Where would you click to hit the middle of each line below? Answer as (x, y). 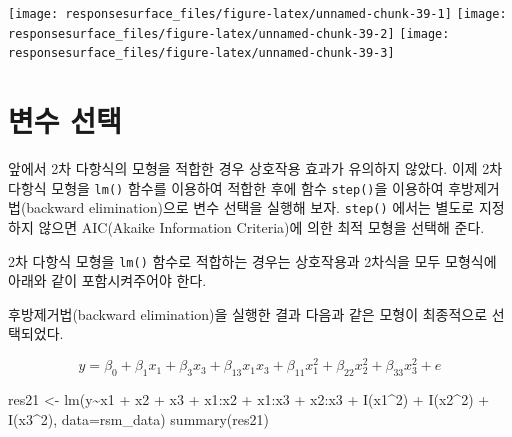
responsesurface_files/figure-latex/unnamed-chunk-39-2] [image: (229, 33)
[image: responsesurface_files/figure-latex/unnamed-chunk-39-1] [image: (257, 14)
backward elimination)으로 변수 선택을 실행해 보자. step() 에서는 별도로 (250, 207)
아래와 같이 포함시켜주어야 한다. (107, 280)
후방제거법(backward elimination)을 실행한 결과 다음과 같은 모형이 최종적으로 (248, 313)
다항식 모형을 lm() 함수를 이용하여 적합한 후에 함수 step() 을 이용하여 (226, 187)
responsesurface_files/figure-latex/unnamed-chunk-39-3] (201, 53)
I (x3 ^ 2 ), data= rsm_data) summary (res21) (138, 418)
